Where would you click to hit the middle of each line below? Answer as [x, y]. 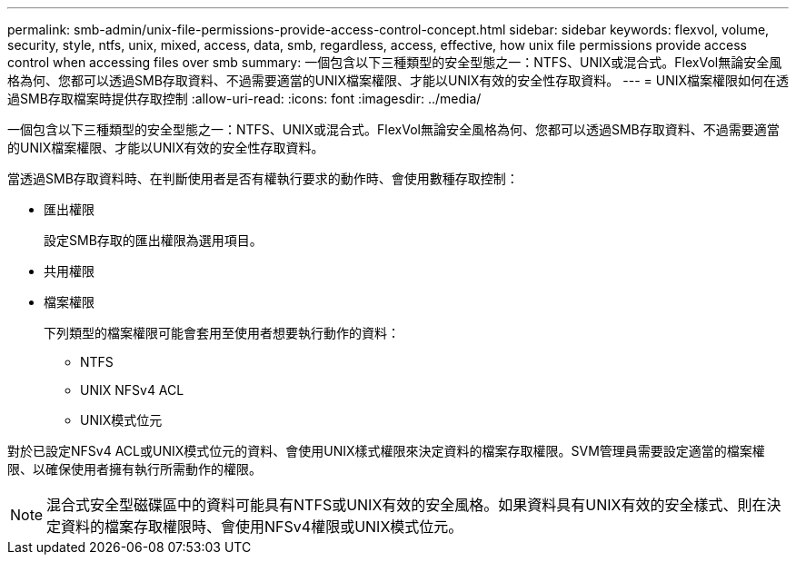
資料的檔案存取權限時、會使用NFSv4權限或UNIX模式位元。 [262, 527]
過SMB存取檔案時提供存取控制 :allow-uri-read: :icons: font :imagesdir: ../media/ [244, 99]
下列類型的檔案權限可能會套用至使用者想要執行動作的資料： [222, 333]
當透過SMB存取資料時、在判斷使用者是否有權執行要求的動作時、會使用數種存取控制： [263, 178]
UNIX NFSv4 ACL [132, 390]
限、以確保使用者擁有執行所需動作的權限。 [134, 469]
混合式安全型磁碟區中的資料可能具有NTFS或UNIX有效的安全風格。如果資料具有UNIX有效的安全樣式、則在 [407, 505]
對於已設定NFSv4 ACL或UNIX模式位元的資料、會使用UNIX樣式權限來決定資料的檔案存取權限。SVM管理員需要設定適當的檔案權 [386, 451]
